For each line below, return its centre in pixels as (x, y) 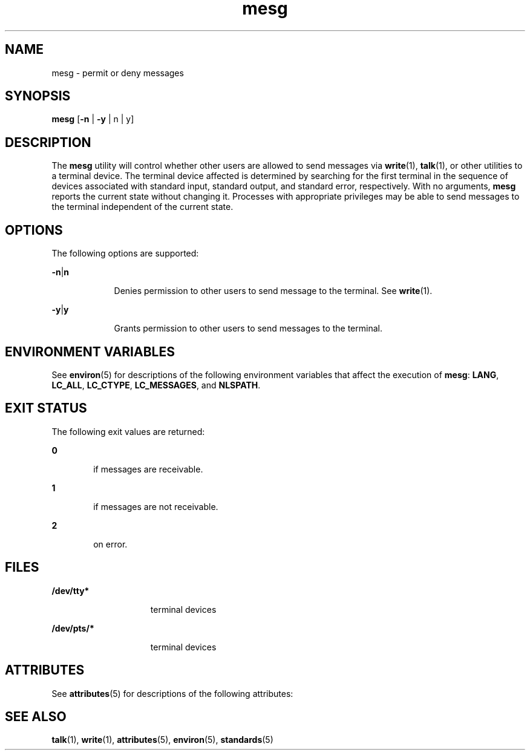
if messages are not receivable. (156, 506)
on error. (110, 544)
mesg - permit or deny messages (118, 73)
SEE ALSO (36, 716)
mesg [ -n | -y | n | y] (93, 119)
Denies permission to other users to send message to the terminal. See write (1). (273, 291)
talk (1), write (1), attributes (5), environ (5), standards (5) (162, 740)
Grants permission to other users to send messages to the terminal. (248, 328)
